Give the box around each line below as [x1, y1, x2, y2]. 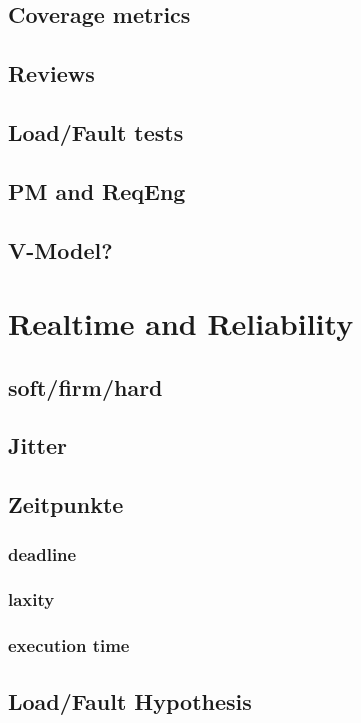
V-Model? [8, 234, 113, 265]
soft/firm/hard [8, 371, 163, 402]
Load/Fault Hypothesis [8, 685, 252, 716]
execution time [8, 633, 130, 658]
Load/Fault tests [8, 116, 184, 147]
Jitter [8, 430, 67, 461]
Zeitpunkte [8, 489, 124, 520]
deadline [8, 541, 77, 566]
